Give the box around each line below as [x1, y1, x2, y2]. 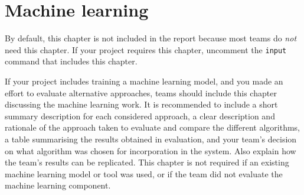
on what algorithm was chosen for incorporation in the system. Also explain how [5, 144, 296, 157]
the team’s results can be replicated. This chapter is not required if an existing [5, 156, 289, 168]
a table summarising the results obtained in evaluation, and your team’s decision [5, 132, 297, 145]
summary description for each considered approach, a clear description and [5, 109, 275, 122]
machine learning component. [5, 179, 111, 191]
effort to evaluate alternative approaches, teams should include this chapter [5, 86, 277, 99]
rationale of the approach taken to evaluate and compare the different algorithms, [5, 121, 300, 134]
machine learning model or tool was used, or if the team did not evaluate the [5, 167, 283, 180]
